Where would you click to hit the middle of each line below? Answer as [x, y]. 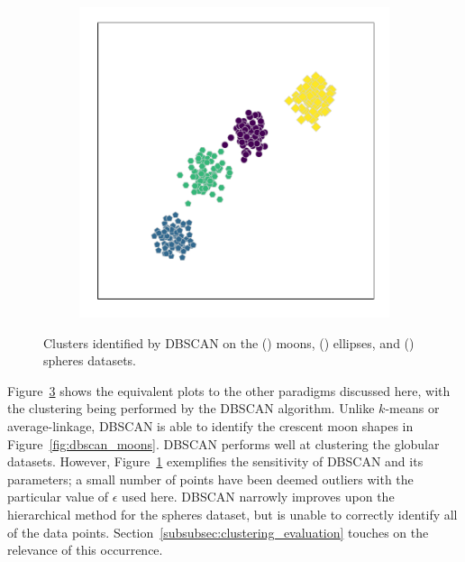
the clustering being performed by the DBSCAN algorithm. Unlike [191, 408]
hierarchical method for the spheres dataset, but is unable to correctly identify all [232, 514]
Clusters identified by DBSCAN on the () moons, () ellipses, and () [229, 342]
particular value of [58, 497]
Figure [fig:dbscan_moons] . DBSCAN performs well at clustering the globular [223, 443]
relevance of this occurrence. [85, 550]
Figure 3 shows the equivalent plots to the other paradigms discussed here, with [229, 390]
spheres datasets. [90, 360]
